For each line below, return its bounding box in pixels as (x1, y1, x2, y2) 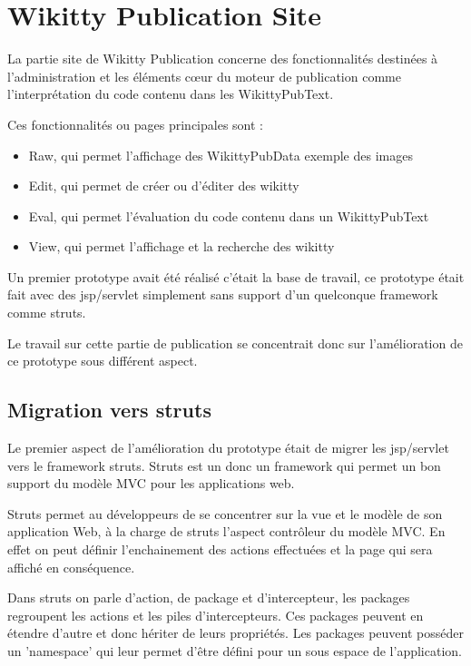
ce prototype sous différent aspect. (7, 351, 198, 370)
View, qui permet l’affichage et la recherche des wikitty (28, 237, 335, 256)
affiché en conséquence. (7, 557, 135, 576)
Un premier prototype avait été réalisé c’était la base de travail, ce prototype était (7, 267, 465, 286)
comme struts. (7, 303, 86, 322)
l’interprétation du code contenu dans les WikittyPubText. (7, 84, 334, 103)
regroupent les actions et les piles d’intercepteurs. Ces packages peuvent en (7, 605, 424, 624)
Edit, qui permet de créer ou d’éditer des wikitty (28, 176, 299, 195)
